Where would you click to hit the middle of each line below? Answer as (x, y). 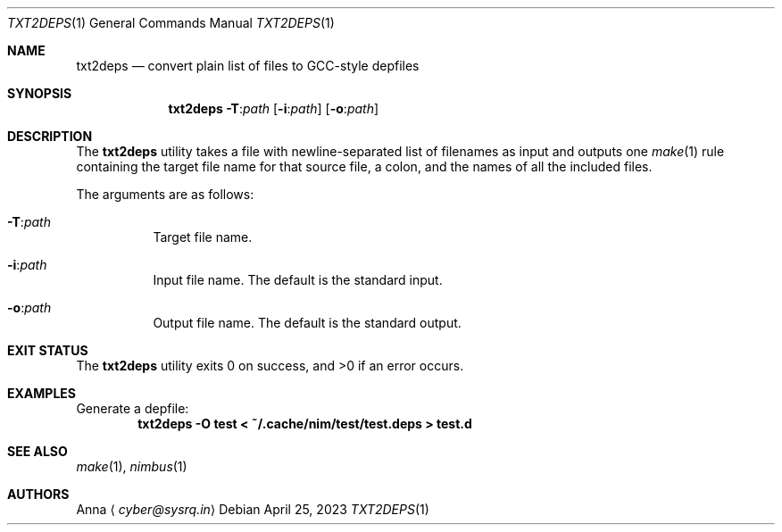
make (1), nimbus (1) (132, 466)
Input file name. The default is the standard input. (298, 280)
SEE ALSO (37, 451)
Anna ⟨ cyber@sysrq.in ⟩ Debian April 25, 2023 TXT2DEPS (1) (253, 509)
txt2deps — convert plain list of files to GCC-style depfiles (248, 66)
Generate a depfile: (133, 408)
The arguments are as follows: (165, 194)
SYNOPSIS (40, 93)
